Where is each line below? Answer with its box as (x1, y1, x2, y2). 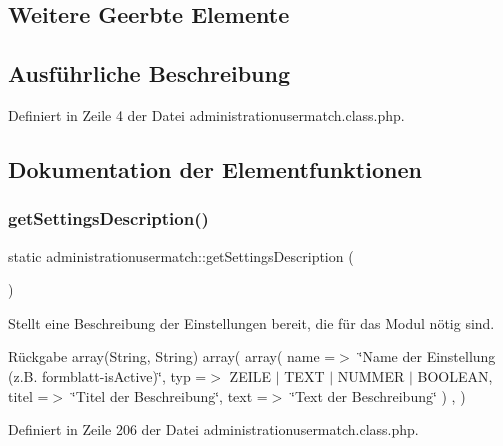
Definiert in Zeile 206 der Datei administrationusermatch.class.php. (8, 419, 419, 440)
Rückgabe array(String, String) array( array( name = (8, 346, 336, 367)
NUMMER (337, 365, 405, 386)
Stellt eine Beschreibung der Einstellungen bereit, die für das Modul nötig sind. (8, 312, 495, 333)
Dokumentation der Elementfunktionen (8, 153, 422, 184)
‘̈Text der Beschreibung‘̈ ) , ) (291, 385, 466, 406)
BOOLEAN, (417, 365, 493, 386)
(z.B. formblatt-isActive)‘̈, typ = (8, 365, 207, 386)
